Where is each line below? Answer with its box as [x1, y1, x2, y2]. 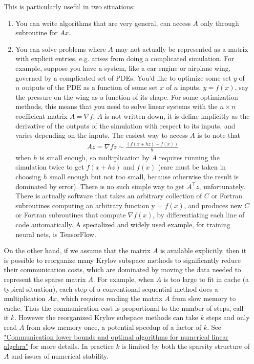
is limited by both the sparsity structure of [122, 341, 250, 351]
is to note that [197, 130, 240, 140]
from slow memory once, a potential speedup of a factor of [26, 321, 201, 332]
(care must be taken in [158, 162, 226, 172]
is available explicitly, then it [160, 245, 247, 256]
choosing [15, 171, 41, 182]
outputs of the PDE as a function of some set [21, 82, 158, 92]
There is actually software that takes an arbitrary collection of [15, 191, 202, 201]
